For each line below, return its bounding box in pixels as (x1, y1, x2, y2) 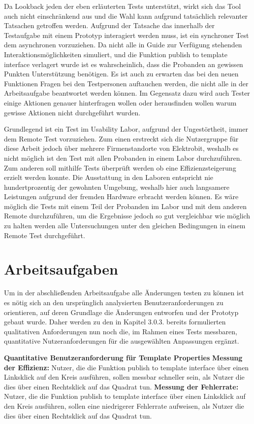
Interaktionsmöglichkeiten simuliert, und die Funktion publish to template (4, 49, 228, 59)
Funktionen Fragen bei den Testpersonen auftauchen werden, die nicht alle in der (4, 78, 249, 88)
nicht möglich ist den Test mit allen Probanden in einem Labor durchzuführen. (4, 152, 242, 163)
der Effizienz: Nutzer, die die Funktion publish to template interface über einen (4, 362, 249, 372)
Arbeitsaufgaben (4, 259, 118, 279)
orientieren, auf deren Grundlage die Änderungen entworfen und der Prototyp (4, 307, 239, 317)
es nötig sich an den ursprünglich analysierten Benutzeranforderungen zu (4, 297, 223, 307)
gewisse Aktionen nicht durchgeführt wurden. (4, 107, 141, 117)
